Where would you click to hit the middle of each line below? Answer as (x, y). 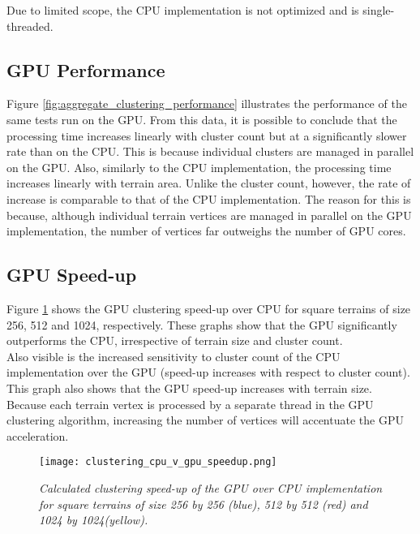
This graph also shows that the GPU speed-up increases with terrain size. (189, 388)
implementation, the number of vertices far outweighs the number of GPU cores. (206, 231)
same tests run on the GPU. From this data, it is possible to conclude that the (202, 119)
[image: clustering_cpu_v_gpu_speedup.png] (158, 462)
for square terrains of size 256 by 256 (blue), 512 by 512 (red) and (204, 504)
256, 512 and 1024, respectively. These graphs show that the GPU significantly (202, 324)
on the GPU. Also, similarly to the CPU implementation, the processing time (199, 167)
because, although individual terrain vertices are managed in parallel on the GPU (209, 215)
